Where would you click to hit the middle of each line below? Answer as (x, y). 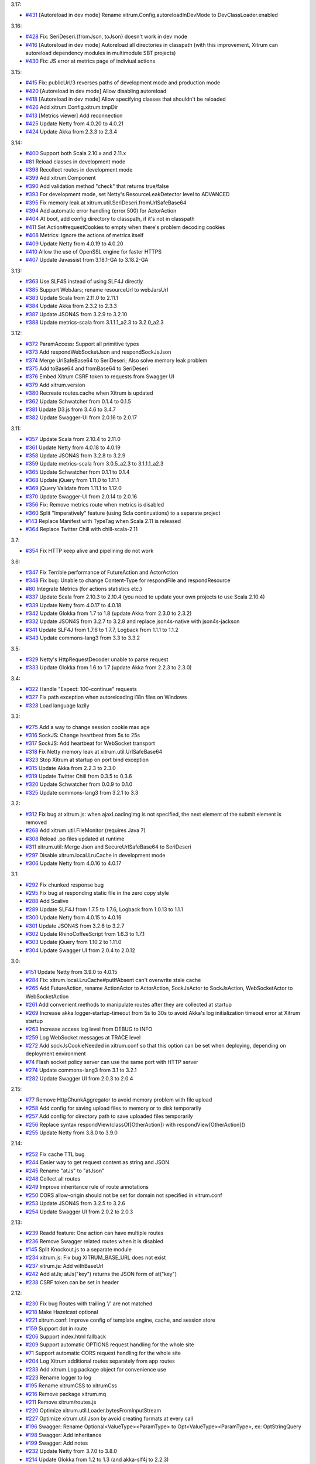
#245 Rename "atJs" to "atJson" (65, 1171)
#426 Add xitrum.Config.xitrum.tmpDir (72, 107)
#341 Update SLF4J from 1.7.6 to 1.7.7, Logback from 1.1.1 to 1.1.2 (102, 630)
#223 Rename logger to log (59, 1377)
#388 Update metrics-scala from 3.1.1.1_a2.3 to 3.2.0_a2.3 (95, 323)
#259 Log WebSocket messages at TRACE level (83, 1037)
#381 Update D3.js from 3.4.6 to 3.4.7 (71, 409)
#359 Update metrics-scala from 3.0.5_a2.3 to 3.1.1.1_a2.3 (95, 464)
